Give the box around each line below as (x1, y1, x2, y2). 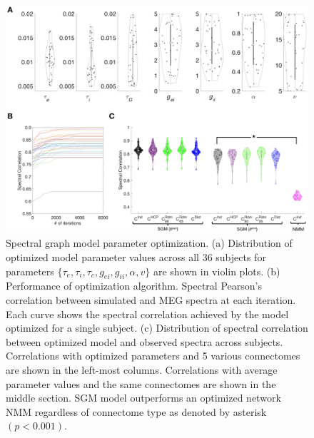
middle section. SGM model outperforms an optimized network (6, 390, 281, 405)
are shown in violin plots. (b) (153, 263, 280, 278)
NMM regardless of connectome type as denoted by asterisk (6, 404, 267, 419)
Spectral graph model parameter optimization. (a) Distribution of (6, 235, 293, 250)
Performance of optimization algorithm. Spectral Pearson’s (6, 278, 262, 293)
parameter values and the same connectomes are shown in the (6, 376, 276, 391)
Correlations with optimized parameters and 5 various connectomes (6, 348, 300, 363)
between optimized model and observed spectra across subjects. (6, 334, 283, 349)
